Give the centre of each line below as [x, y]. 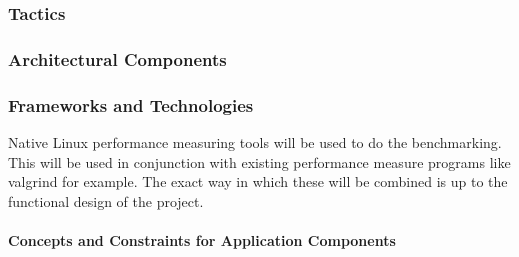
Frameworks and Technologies [131, 104]
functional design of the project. [106, 200]
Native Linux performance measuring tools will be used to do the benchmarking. [255, 141]
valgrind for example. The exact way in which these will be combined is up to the [258, 181]
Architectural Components [117, 58]
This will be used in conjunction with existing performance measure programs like [259, 161]
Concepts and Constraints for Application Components [202, 239]
